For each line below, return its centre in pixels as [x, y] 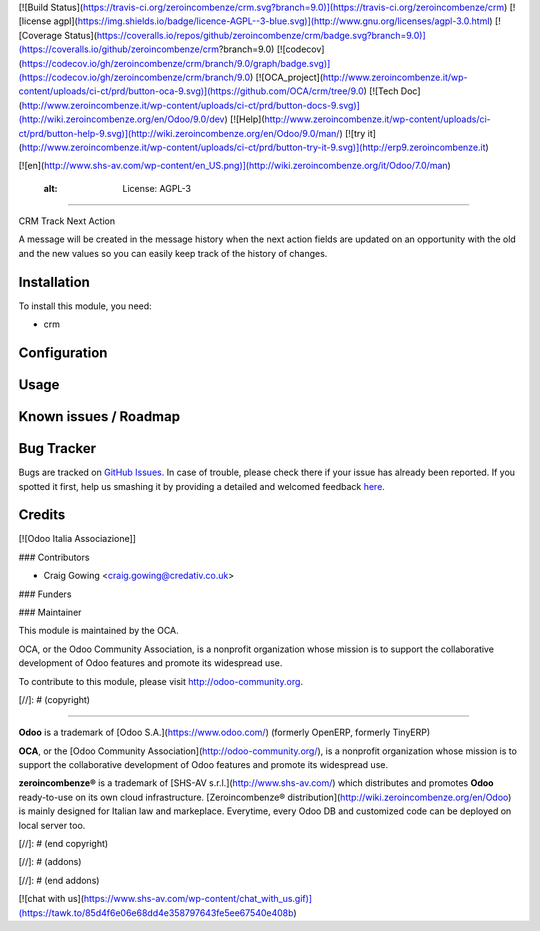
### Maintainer [50, 612]
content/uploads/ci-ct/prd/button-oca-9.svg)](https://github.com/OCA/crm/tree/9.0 [191, 91]
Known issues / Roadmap [99, 416]
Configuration [63, 352]
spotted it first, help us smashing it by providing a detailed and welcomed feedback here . [201, 486]
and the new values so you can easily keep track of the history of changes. [173, 253]
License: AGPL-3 [157, 188]
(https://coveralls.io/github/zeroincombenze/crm [119, 49]
